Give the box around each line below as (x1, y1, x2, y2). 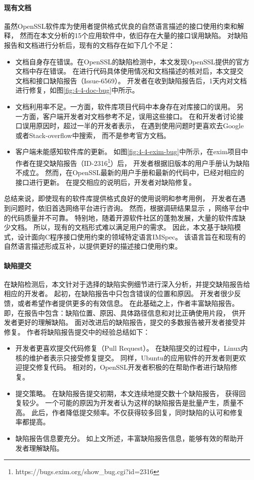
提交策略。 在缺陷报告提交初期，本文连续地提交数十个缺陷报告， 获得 (15, 388, 239, 398)
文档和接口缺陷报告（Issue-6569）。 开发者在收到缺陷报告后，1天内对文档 (15, 75, 247, 85)
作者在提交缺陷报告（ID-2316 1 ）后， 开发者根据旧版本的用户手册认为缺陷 (15, 156, 250, 168)
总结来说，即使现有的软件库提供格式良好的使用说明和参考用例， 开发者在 (4, 193, 239, 203)
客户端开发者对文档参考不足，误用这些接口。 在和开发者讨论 (42, 111, 237, 121)
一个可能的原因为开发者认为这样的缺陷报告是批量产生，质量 (45, 398, 237, 408)
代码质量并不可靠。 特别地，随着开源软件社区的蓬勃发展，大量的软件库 (10, 212, 239, 222)
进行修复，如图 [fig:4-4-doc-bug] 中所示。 (15, 85, 139, 95)
